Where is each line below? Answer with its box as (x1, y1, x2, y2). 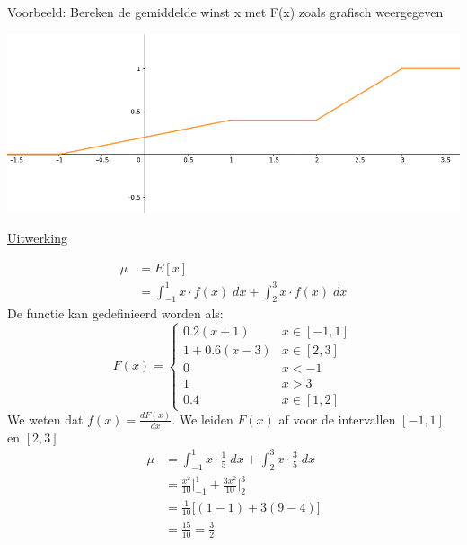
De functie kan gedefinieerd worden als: (7, 304, 224, 323)
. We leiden (172, 409, 233, 428)
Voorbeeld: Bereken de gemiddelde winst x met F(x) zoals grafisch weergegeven (7, 3, 444, 21)
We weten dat (7, 409, 84, 428)
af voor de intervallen (278, 409, 396, 428)
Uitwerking (7, 228, 67, 247)
